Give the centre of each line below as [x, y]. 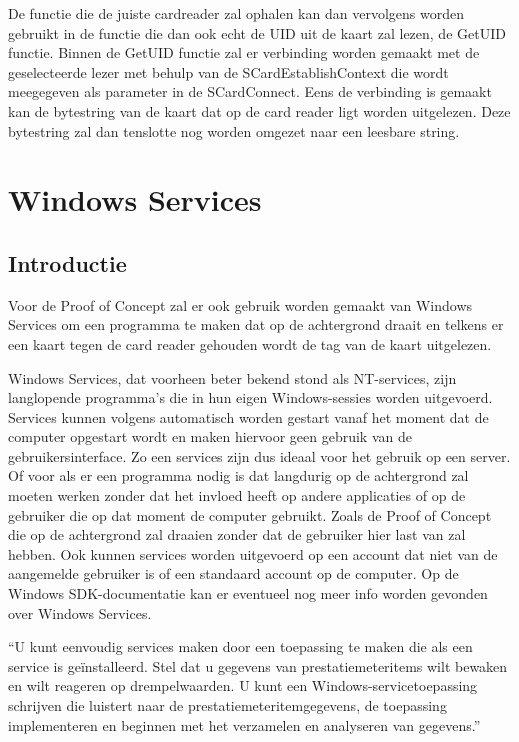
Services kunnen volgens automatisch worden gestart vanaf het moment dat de [248, 416]
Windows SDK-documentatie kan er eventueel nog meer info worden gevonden [248, 593]
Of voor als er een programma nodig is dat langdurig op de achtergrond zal [238, 475]
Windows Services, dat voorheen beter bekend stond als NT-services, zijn [232, 377]
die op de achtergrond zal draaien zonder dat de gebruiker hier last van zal [237, 534]
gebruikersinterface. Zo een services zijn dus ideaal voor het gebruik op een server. [259, 455]
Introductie [67, 262]
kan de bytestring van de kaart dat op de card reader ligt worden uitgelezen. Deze [259, 110]
